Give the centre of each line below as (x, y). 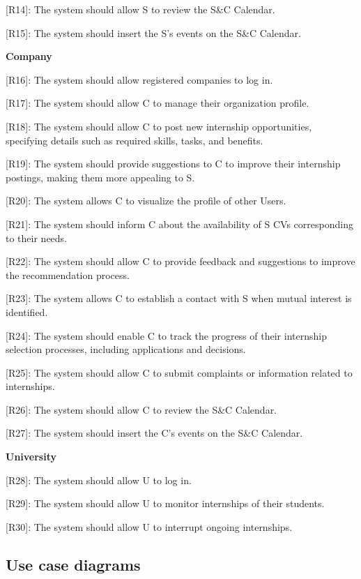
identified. (27, 311)
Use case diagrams (73, 564)
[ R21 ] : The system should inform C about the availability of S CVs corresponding (179, 224)
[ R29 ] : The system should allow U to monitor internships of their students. (165, 503)
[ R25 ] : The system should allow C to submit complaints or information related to (179, 372)
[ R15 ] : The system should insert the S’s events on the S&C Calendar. (153, 32)
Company (29, 56)
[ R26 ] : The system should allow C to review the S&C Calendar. (141, 409)
